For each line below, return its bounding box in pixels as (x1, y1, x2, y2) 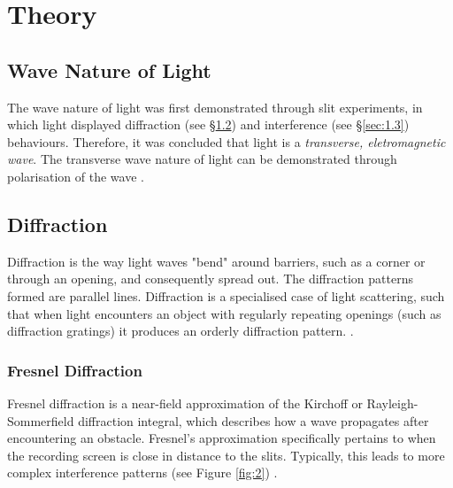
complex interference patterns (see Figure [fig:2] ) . (7, 463, 278, 482)
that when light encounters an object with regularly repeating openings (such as (7, 304, 441, 322)
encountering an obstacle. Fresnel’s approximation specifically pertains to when (7, 429, 436, 447)
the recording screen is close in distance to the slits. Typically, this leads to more (7, 445, 445, 464)
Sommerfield (7, 411, 74, 430)
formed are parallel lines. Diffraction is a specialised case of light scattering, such (7, 286, 445, 305)
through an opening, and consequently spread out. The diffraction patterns (7, 269, 413, 288)
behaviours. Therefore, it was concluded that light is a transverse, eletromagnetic (7, 132, 446, 151)
